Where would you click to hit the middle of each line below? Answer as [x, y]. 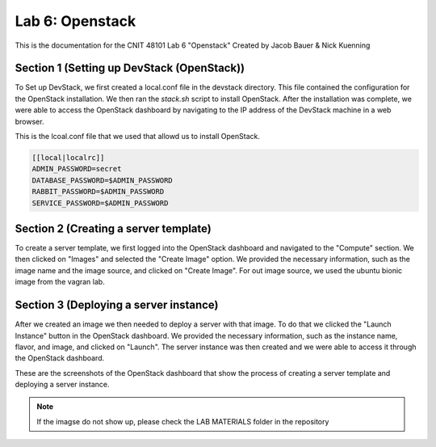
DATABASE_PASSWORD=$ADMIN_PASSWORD [102, 180]
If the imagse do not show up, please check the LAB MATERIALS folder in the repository [183, 421]
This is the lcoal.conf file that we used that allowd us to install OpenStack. [137, 137]
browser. [29, 121]
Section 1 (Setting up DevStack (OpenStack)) [130, 68]
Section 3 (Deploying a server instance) [117, 305]
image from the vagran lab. [60, 282]
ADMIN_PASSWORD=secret [77, 169]
